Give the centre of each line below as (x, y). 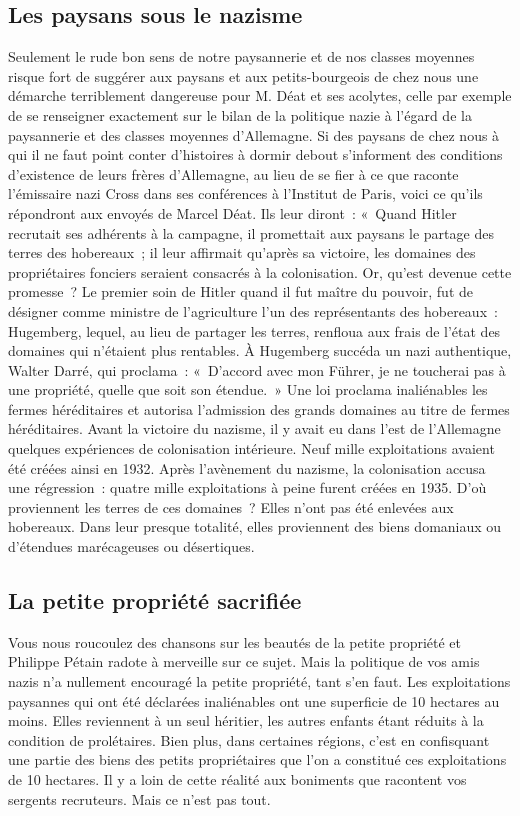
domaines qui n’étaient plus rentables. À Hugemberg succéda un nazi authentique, (260, 350)
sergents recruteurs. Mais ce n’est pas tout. (139, 798)
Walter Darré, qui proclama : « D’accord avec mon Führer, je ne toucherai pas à (257, 369)
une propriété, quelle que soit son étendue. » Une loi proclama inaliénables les (248, 389)
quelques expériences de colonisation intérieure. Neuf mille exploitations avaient (251, 448)
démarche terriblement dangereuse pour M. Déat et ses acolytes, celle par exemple (260, 95)
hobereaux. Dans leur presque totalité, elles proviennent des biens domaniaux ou (255, 526)
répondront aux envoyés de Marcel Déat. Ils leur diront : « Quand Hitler (232, 212)
